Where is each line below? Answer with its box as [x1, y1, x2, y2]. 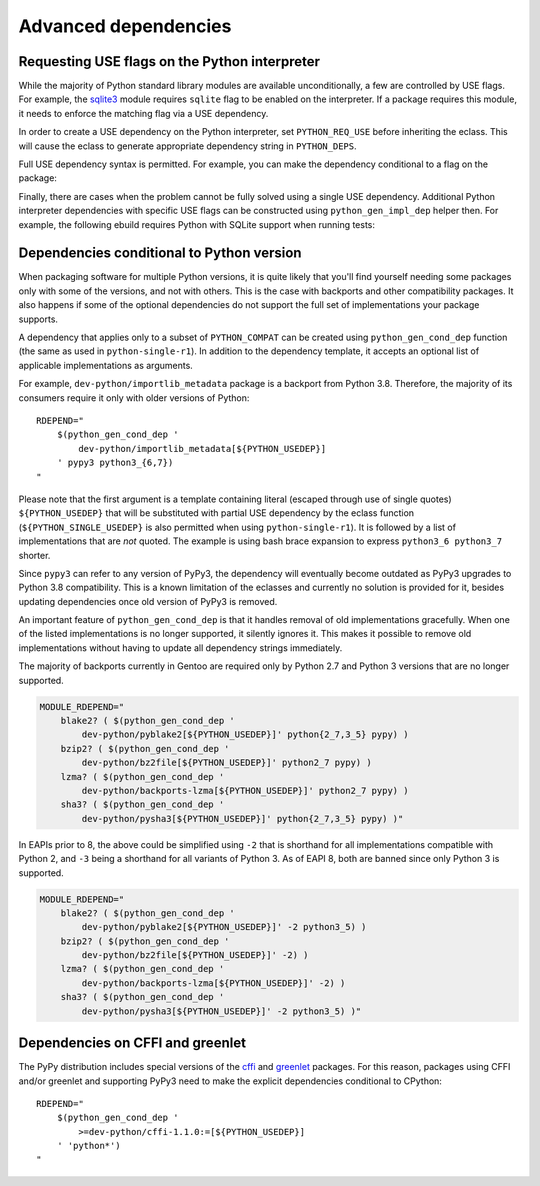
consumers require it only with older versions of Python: [18, 391, 250, 404]
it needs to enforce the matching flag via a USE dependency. [18, 107, 269, 119]
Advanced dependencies [18, 15, 232, 37]
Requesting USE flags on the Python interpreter [18, 53, 320, 70]
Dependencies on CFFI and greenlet [18, 1035, 247, 1052]
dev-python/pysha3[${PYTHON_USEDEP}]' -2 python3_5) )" [81, 1005, 362, 1017]
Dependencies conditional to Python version [18, 245, 302, 262]
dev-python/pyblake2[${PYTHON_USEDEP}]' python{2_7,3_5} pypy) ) [81, 729, 409, 740]
